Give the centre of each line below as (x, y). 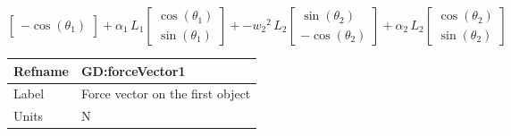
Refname (41, 70)
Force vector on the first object (166, 93)
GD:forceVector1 (133, 70)
